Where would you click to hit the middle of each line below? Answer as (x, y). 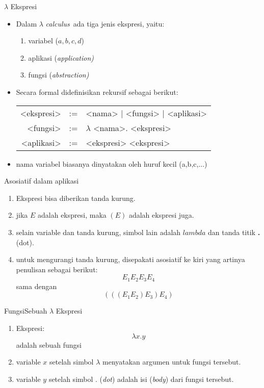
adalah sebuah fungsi (49, 344)
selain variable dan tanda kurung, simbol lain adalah (98, 232)
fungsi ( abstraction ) (59, 75)
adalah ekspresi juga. (161, 215)
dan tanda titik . (234, 232)
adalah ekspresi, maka (72, 215)
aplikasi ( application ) (61, 57)
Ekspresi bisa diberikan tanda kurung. (76, 198)
